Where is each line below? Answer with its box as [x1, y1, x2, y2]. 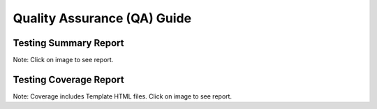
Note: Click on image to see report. [13, 56, 114, 64]
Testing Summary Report [13, 37, 124, 49]
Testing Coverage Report [13, 73, 125, 85]
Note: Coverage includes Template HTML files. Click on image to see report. [13, 92, 232, 101]
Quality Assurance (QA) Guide [13, 10, 192, 26]
